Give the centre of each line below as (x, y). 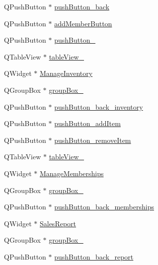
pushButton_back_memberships (104, 207)
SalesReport (58, 223)
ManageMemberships (72, 173)
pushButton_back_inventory (99, 106)
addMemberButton (83, 23)
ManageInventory (66, 73)
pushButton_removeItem (93, 140)
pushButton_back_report (94, 256)
